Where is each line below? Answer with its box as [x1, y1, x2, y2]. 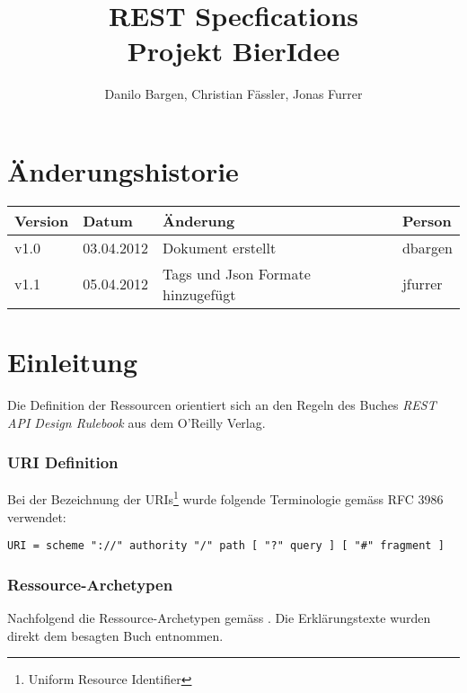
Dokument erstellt [163, 236, 277, 258]
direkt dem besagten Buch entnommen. [7, 626, 224, 644]
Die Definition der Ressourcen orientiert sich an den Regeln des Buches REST [7, 395, 436, 413]
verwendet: [7, 507, 66, 526]
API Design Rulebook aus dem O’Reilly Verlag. [7, 413, 266, 431]
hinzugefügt [163, 283, 236, 305]
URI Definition [7, 451, 119, 474]
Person [401, 209, 452, 231]
